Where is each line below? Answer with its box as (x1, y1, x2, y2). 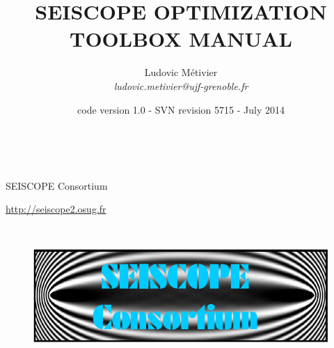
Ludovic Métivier (144, 65, 218, 80)
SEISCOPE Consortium (6, 178, 108, 192)
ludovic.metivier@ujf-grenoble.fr (113, 78, 248, 93)
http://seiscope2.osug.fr (6, 202, 106, 216)
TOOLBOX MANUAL (69, 24, 292, 53)
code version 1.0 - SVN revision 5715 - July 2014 (77, 102, 285, 116)
